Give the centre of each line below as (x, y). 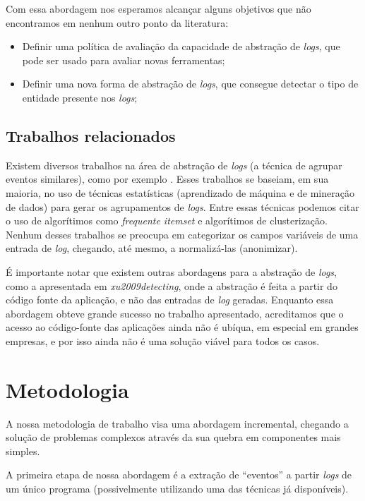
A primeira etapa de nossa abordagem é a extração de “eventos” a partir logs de (179, 475)
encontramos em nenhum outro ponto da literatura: (117, 22)
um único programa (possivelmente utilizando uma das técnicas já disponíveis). (177, 488)
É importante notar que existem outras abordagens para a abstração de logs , (172, 271)
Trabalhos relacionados (91, 135)
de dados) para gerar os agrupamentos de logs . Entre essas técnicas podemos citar (182, 206)
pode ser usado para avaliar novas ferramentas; (124, 60)
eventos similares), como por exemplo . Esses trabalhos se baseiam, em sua (167, 179)
